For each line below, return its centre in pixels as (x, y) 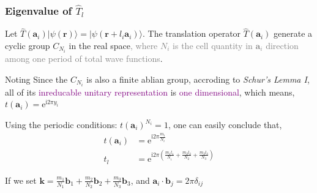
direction (282, 46)
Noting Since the (36, 79)
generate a (293, 33)
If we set (21, 180)
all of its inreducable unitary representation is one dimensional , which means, (150, 92)
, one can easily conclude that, (225, 124)
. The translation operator (192, 33)
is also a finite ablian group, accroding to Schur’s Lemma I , (198, 79)
